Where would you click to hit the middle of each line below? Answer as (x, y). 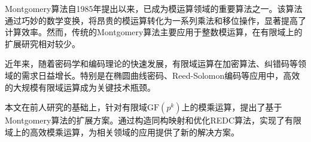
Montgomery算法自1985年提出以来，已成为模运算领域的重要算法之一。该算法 (154, 8)
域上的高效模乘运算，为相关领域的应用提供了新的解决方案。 (122, 132)
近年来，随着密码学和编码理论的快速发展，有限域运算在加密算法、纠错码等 (151, 64)
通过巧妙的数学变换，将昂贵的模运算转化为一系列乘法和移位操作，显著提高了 (155, 20)
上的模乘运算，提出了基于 (232, 107)
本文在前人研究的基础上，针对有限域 (76, 107)
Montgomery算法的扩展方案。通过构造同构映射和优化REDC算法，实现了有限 (153, 120)
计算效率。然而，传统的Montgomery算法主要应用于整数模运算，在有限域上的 (154, 32)
